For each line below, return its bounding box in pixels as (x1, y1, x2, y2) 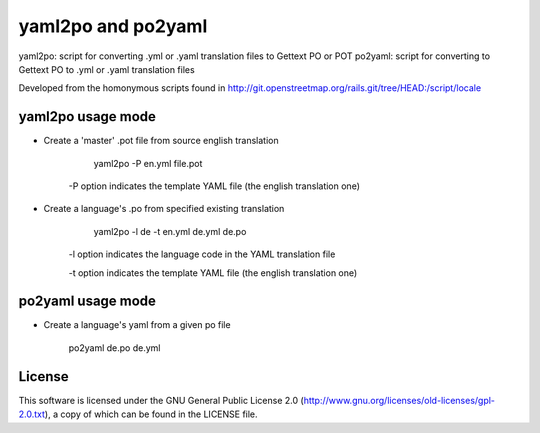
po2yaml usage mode (18, 293, 157, 310)
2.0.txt (18, 408, 45, 420)
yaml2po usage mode (18, 108, 157, 125)
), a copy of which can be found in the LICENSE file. (44, 408, 259, 420)
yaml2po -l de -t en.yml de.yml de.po (93, 225, 247, 237)
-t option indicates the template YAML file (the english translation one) (68, 266, 358, 279)
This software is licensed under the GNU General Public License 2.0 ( (18, 394, 304, 406)
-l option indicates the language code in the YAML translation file (68, 248, 336, 260)
